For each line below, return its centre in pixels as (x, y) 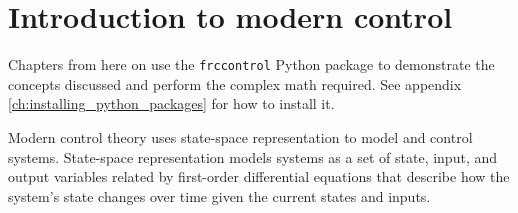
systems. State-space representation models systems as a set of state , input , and (253, 156)
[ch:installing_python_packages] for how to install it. (171, 103)
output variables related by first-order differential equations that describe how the (259, 176)
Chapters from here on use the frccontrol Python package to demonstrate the (251, 64)
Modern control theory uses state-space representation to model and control (240, 136)
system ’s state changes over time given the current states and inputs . (219, 195)
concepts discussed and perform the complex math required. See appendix (235, 83)
